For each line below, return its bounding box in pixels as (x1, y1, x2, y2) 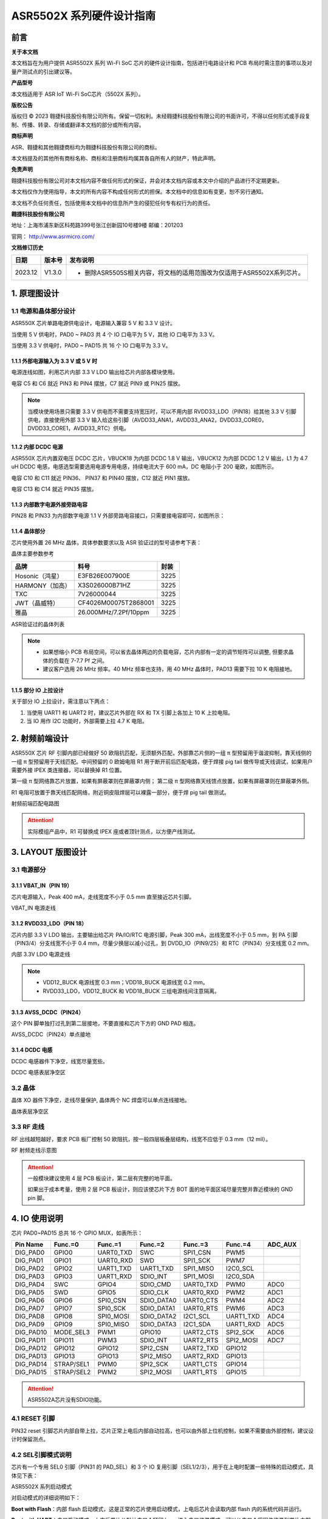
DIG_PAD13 (15, 1352, 47, 1360)
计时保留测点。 (11, 1435, 49, 1442)
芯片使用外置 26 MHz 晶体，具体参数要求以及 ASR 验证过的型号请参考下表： (11, 538, 202, 546)
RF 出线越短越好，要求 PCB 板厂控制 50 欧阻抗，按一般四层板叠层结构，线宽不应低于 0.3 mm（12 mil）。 (11, 1135, 272, 1142)
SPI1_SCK (183, 1257, 211, 1265)
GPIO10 (140, 1328, 161, 1337)
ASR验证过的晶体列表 (11, 620, 65, 628)
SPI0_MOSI (97, 1312, 130, 1321)
